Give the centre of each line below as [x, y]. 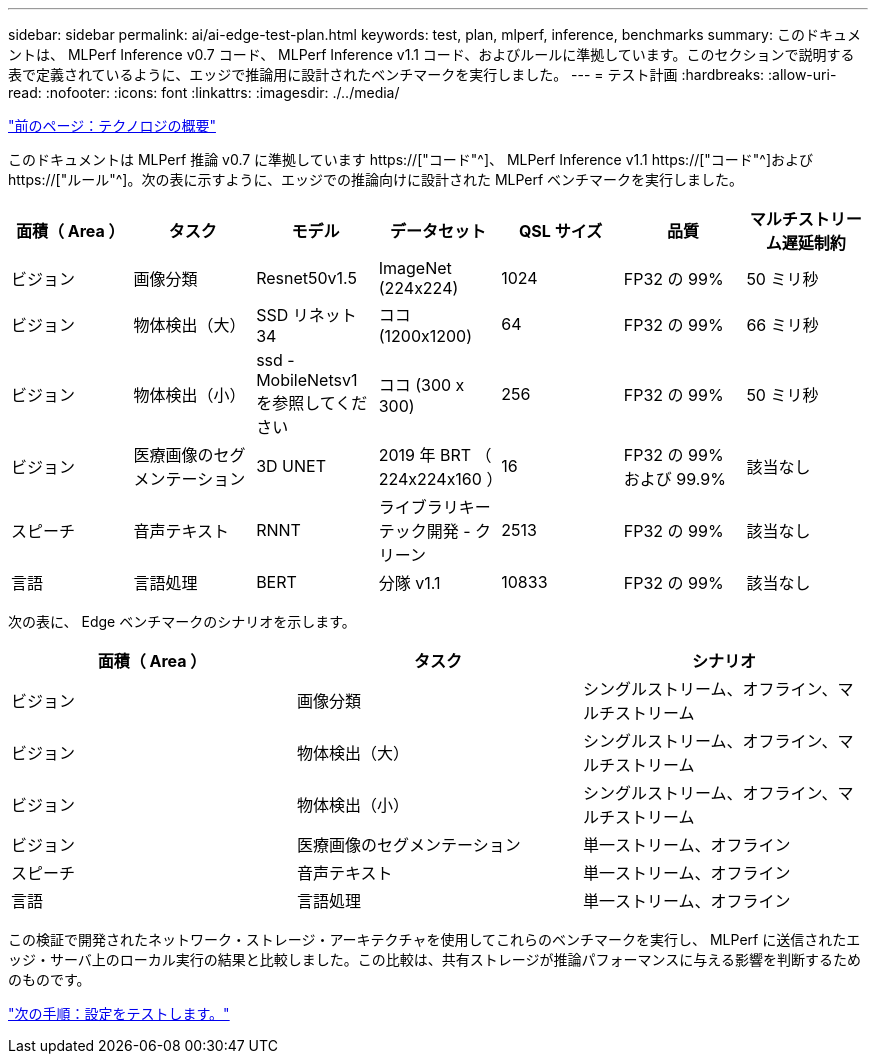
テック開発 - [424, 531]
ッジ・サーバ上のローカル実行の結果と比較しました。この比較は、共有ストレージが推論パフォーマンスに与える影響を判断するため [434, 959]
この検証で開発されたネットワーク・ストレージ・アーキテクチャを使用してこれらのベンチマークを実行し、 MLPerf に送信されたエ [434, 939]
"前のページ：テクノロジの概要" [112, 125]
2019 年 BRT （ [435, 455]
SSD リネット [306, 315]
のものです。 [49, 979]
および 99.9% [674, 479]
